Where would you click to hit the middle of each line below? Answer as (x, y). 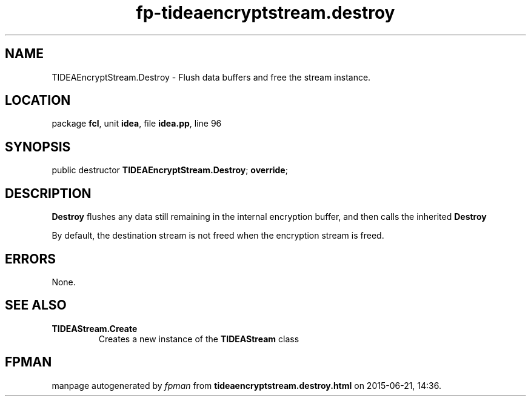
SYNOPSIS (38, 147)
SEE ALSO (36, 305)
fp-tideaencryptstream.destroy (265, 13)
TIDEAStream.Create (95, 328)
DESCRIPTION (48, 193)
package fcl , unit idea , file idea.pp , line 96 (137, 124)
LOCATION (38, 101)
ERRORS (31, 259)
